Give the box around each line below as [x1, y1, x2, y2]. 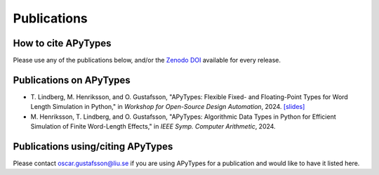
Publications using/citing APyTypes [13, 141, 173, 153]
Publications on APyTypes [13, 74, 131, 86]
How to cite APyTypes [13, 37, 112, 49]
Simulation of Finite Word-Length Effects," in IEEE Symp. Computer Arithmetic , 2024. [30, 122, 277, 131]
